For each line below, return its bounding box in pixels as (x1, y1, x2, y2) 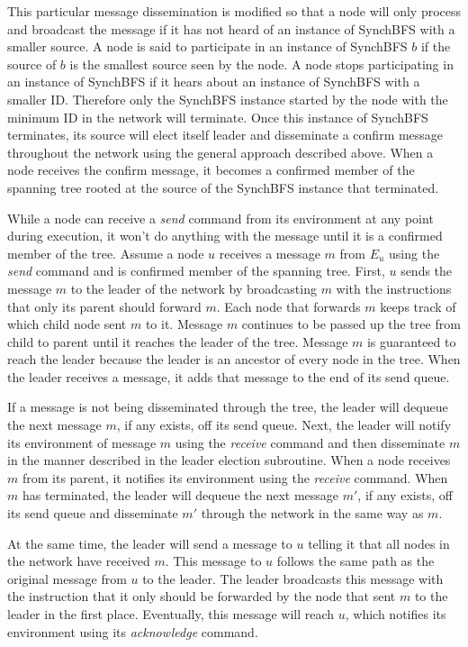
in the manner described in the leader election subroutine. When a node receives (7, 451, 451, 469)
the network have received (7, 551, 150, 570)
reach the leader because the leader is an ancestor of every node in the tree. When (7, 350, 461, 369)
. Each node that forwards (216, 296, 361, 315)
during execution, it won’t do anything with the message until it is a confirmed (7, 226, 443, 245)
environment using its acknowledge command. (7, 622, 258, 641)
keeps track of (380, 296, 456, 315)
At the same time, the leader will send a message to (7, 533, 292, 552)
